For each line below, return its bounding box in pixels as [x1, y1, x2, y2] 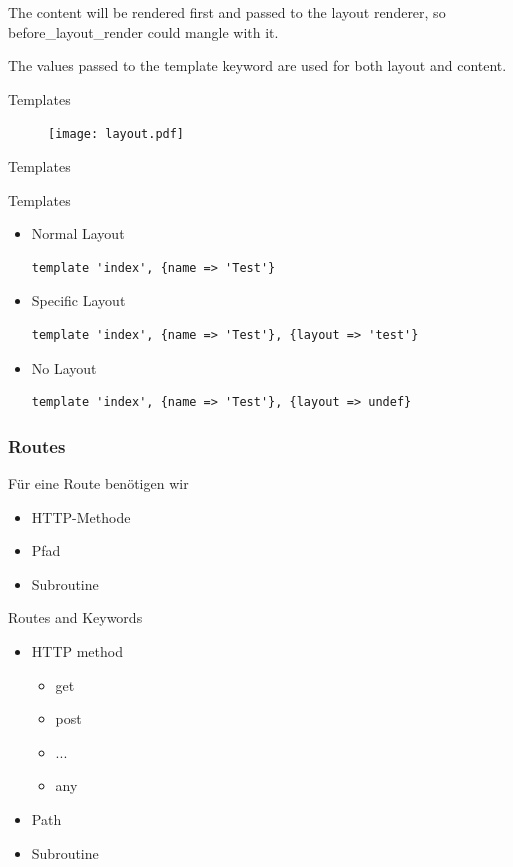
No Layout [31, 357, 97, 378]
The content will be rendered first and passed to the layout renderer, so [8, 2, 446, 22]
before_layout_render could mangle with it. [8, 21, 279, 42]
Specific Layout [31, 290, 126, 311]
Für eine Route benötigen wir [8, 473, 189, 493]
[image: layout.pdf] [48, 127, 185, 142]
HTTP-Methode [31, 506, 131, 527]
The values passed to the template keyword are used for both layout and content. [8, 55, 507, 76]
